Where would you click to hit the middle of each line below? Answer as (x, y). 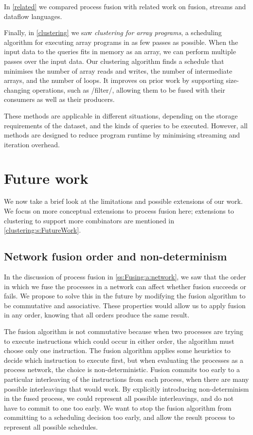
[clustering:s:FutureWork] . (43, 230)
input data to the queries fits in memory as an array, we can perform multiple (120, 51)
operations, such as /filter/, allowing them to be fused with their (129, 89)
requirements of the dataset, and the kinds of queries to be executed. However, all (126, 125)
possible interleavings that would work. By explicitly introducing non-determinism (126, 388)
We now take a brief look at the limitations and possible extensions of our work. (123, 201)
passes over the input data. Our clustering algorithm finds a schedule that (114, 61)
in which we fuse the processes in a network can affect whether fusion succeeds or (125, 286)
